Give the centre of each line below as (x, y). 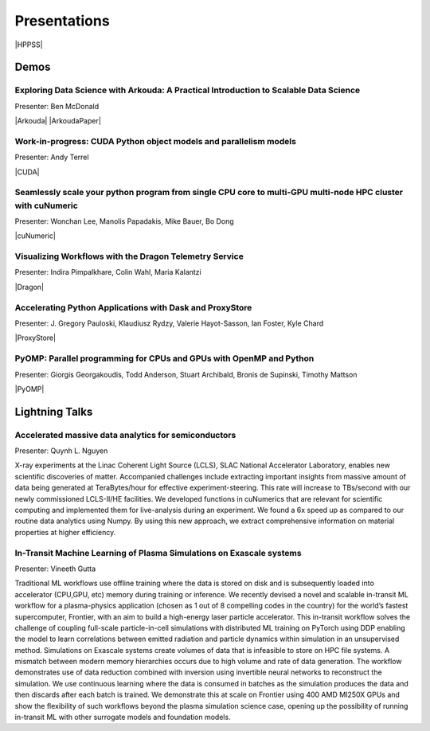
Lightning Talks (54, 411)
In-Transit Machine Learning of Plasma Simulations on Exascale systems (158, 553)
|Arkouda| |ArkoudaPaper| (58, 121)
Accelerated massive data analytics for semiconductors (125, 435)
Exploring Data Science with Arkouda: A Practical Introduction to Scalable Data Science (188, 90)
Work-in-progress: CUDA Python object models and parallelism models (155, 141)
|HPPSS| (29, 45)
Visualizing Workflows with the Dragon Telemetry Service (129, 256)
